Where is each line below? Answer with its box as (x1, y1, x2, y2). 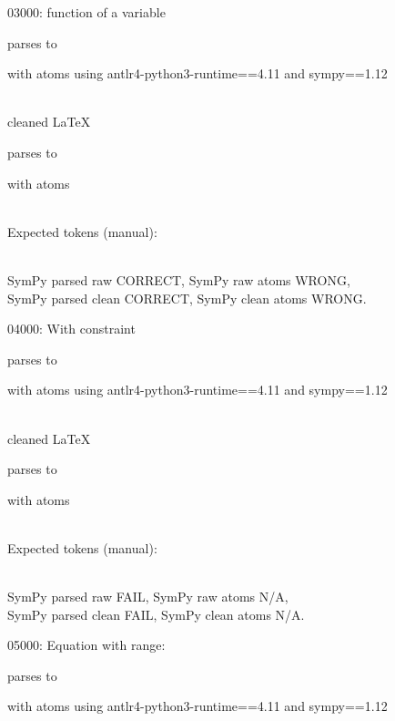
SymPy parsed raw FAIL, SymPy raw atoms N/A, (7, 587, 289, 606)
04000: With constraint (7, 319, 136, 338)
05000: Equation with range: (7, 635, 166, 654)
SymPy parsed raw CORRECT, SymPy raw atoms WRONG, (7, 270, 350, 289)
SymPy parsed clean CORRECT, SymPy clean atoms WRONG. (7, 288, 367, 307)
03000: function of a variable (7, 3, 166, 21)
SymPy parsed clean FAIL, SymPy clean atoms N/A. (7, 604, 305, 623)
